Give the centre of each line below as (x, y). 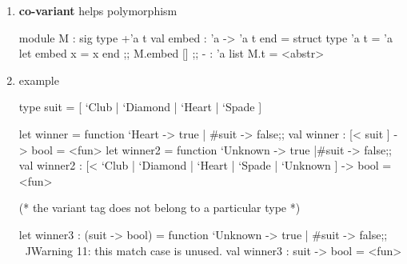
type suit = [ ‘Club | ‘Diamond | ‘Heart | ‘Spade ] (140, 107)
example (39, 80)
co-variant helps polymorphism (98, 10)
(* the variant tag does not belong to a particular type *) (160, 208)
